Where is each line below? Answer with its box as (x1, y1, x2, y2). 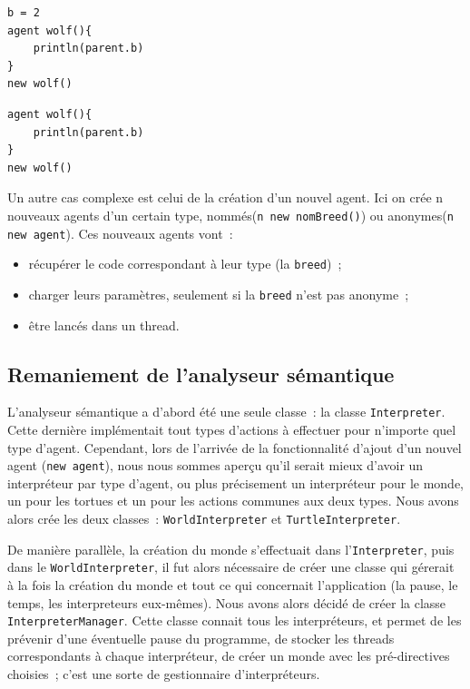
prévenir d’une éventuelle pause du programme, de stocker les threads (7, 628, 395, 647)
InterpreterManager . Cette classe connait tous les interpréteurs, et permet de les (7, 611, 462, 630)
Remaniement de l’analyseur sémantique (7, 359, 395, 388)
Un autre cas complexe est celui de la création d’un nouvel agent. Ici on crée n (7, 188, 444, 207)
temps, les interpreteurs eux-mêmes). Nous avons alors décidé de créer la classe (7, 593, 446, 612)
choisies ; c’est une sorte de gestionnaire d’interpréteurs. (7, 664, 320, 684)
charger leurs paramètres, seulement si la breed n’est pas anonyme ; (28, 284, 409, 303)
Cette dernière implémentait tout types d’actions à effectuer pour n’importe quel (7, 420, 456, 439)
